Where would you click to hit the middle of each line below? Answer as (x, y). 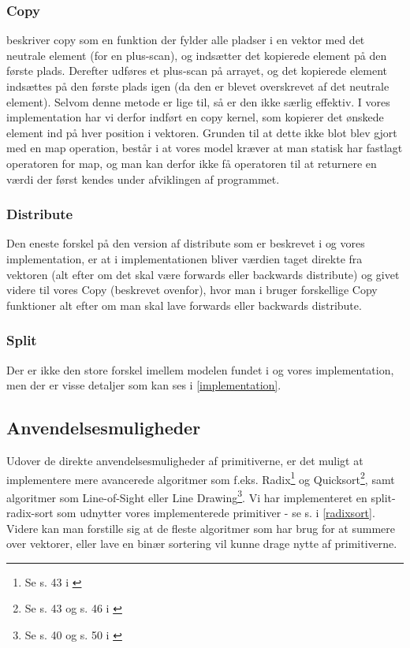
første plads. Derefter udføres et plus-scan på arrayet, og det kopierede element (197, 71)
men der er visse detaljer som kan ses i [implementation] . (144, 385)
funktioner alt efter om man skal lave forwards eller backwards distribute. (184, 305)
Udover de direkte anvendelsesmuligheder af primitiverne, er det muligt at (185, 460)
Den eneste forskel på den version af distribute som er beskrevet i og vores (186, 243)
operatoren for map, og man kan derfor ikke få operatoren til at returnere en (192, 163)
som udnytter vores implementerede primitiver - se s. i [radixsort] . (216, 513)
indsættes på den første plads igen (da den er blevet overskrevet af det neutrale (198, 86)
